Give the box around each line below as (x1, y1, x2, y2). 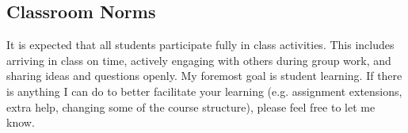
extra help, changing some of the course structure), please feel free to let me (6, 98, 376, 115)
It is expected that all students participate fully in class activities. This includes (6, 36, 395, 53)
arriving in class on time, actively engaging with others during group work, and (6, 51, 391, 68)
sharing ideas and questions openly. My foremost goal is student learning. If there (6, 67, 402, 84)
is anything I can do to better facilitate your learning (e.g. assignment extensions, (6, 82, 402, 99)
